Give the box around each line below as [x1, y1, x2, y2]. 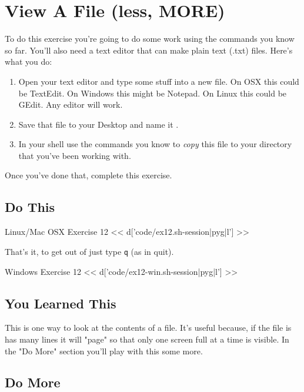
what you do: [5, 55, 52, 68]
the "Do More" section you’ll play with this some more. [5, 344, 203, 357]
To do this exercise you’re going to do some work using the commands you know [5, 32, 295, 45]
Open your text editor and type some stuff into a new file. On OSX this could [18, 75, 299, 87]
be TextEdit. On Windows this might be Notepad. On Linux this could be [18, 87, 287, 99]
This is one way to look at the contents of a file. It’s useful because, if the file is [5, 321, 292, 334]
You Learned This [5, 294, 116, 312]
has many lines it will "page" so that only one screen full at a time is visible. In [5, 333, 289, 345]
